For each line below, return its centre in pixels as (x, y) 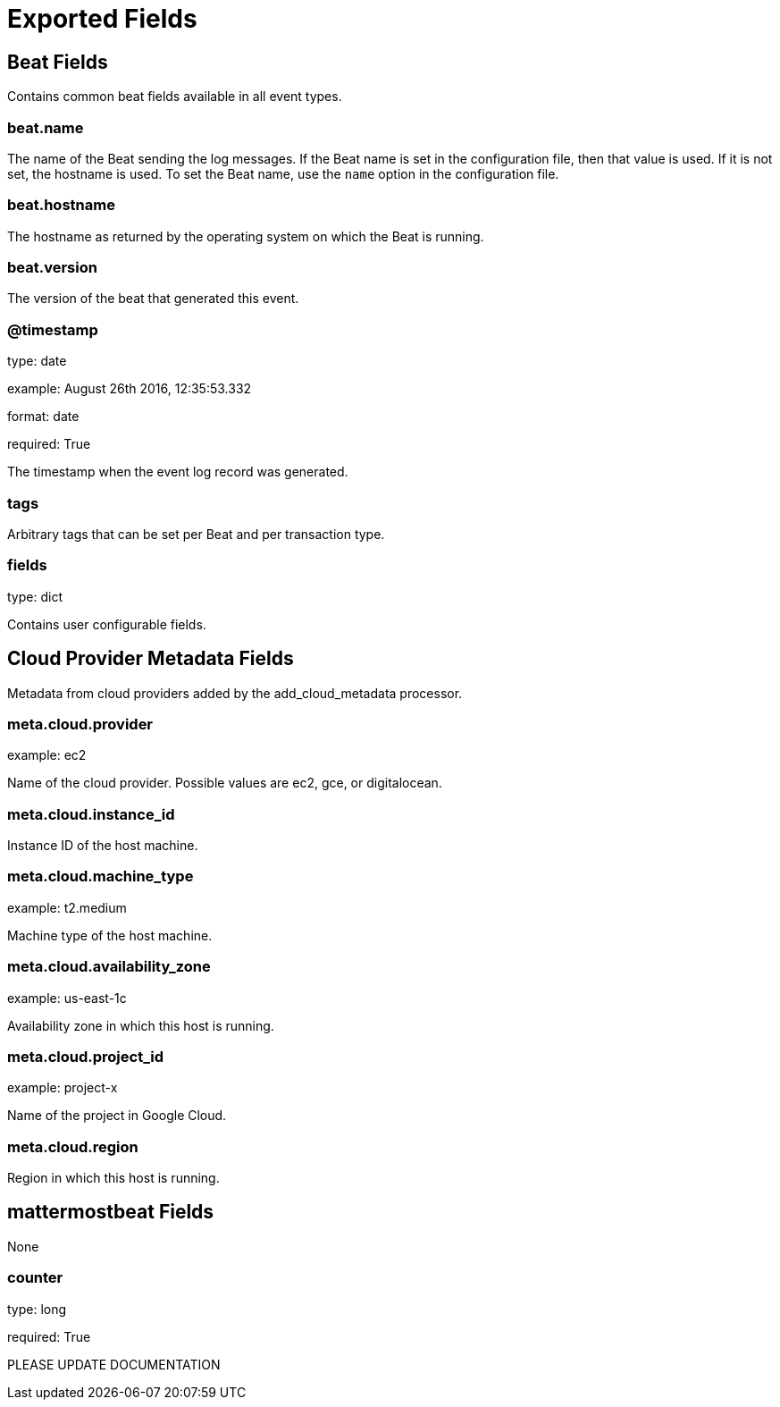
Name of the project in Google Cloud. (117, 1116)
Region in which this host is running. (113, 1178)
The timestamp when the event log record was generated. (178, 472)
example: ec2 (47, 755)
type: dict (35, 596)
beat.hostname (61, 205)
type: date (37, 361)
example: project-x (63, 1088)
